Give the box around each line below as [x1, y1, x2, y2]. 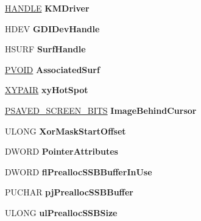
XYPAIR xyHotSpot [5, 83, 88, 96]
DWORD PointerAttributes [5, 145, 118, 158]
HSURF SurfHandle [5, 43, 86, 55]
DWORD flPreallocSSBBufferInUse [5, 165, 152, 178]
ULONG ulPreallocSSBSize [5, 206, 118, 219]
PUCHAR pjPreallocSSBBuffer [5, 186, 133, 198]
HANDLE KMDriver [5, 2, 90, 14]
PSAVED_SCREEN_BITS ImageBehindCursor [5, 103, 197, 116]
